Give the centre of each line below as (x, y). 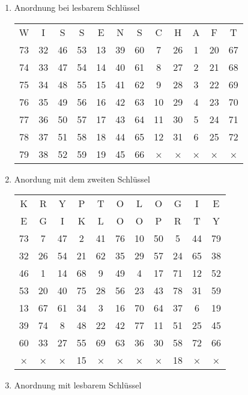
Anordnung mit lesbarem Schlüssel (78, 385)
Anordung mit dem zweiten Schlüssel (82, 179)
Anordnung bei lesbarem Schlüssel (77, 7)
